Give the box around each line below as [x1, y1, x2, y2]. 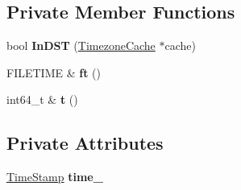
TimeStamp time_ [6, 168, 103, 185]
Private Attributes [6, 130, 164, 155]
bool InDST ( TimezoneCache [6, 37, 156, 54]
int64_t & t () [6, 91, 78, 108]
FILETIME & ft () [6, 64, 101, 81]
